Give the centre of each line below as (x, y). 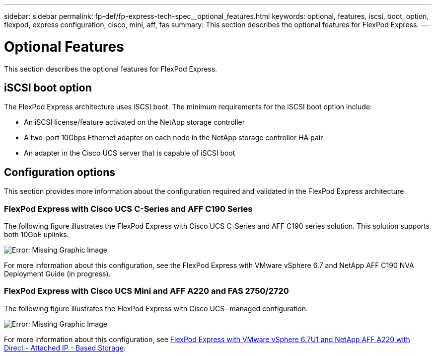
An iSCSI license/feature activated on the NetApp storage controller (135, 122)
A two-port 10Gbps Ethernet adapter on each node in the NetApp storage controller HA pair (174, 138)
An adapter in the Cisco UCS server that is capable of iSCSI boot (130, 153)
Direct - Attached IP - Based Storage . (65, 348)
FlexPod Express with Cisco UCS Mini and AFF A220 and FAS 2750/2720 (146, 291)
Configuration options (60, 172)
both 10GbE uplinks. (36, 234)
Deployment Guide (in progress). (57, 273)
